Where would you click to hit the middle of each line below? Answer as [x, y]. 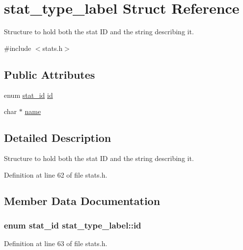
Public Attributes [50, 74]
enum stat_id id [28, 95]
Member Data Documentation [82, 201]
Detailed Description [58, 138]
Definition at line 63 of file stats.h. [56, 243]
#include [18, 48]
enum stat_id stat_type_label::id [73, 225]
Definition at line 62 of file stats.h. [56, 174]
